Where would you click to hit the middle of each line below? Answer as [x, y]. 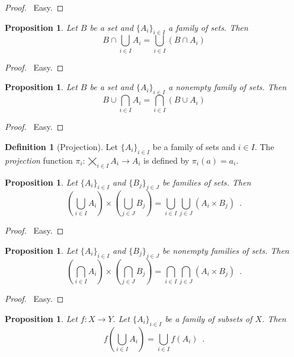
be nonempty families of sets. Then [226, 250]
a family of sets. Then [208, 27]
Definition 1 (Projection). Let [61, 147]
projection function [39, 160]
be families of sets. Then [207, 182]
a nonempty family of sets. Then [228, 87]
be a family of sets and [194, 147]
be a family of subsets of [209, 318]
